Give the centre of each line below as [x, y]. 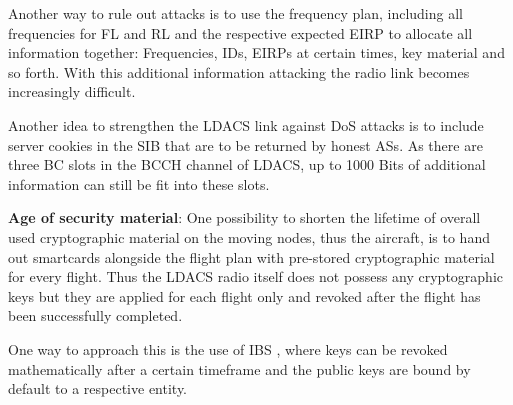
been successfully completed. [95, 315]
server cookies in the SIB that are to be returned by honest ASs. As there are [245, 144]
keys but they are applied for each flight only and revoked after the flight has [244, 295]
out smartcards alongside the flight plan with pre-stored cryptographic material [251, 256]
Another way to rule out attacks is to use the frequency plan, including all [235, 13]
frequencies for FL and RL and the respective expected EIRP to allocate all [240, 32]
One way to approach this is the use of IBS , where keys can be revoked [228, 348]
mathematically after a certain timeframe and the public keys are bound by [239, 368]
